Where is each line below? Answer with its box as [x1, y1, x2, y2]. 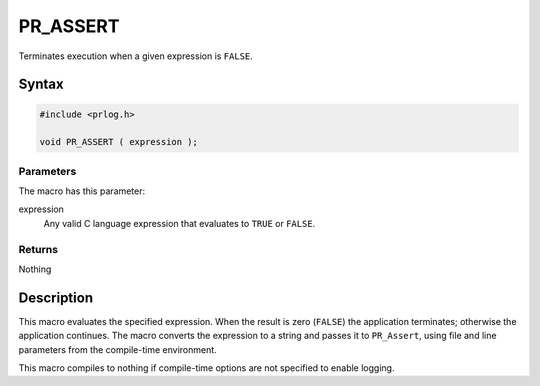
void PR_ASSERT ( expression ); [39, 136, 199, 148]
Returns [18, 242, 59, 256]
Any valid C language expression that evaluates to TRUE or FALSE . [43, 217, 316, 229]
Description [18, 289, 94, 306]
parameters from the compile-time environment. [18, 343, 217, 355]
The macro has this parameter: [18, 185, 145, 197]
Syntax [18, 76, 64, 93]
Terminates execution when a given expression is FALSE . [18, 50, 254, 62]
